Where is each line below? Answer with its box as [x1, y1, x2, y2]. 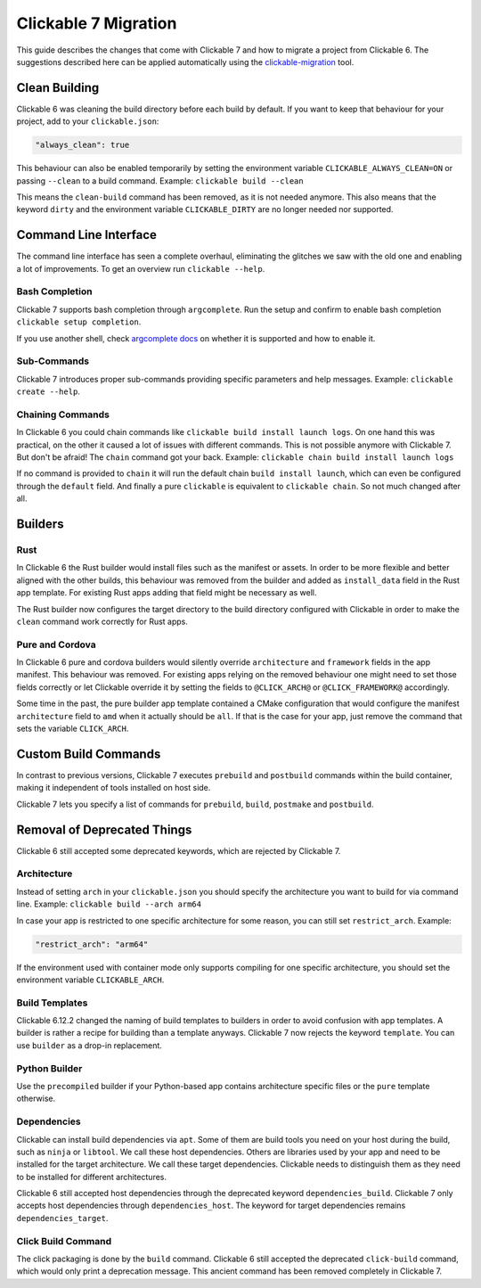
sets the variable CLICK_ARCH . [16, 723, 129, 734]
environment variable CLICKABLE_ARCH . [16, 974, 165, 985]
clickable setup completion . [16, 316, 142, 327]
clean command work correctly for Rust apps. [16, 616, 189, 627]
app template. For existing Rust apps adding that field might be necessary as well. [16, 587, 317, 598]
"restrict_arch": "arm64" [35, 939, 149, 949]
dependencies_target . [16, 1212, 109, 1223]
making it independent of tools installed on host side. [16, 783, 211, 793]
